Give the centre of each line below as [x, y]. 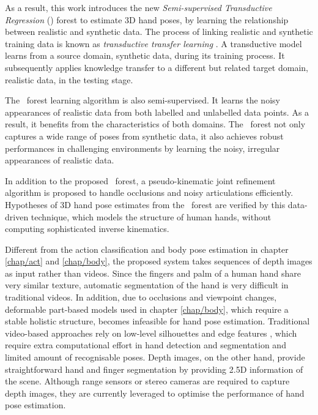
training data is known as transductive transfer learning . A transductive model [153, 43]
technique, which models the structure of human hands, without [151, 216]
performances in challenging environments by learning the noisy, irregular [142, 148]
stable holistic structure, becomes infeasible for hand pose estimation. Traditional [157, 321]
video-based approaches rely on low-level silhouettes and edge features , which [151, 333]
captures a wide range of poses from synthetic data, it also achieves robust [144, 136]
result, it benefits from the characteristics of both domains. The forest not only [155, 124]
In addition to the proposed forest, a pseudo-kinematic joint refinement [140, 180]
